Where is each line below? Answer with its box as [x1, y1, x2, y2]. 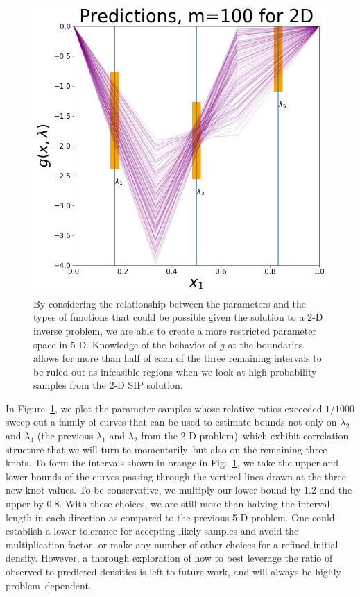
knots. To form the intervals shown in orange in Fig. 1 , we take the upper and [6, 455, 339, 470]
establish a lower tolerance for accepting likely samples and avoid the [6, 523, 299, 538]
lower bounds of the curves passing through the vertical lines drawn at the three [6, 469, 347, 483]
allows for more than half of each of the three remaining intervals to [33, 351, 322, 365]
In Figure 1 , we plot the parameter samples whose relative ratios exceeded [6, 401, 323, 415]
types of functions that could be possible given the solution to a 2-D [33, 310, 323, 324]
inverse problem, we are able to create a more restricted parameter [33, 323, 316, 337]
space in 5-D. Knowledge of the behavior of [33, 337, 217, 351]
